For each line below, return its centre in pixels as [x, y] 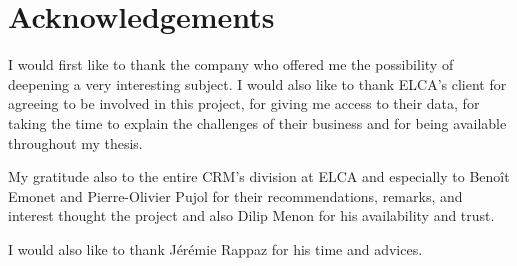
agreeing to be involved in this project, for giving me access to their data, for [244, 103]
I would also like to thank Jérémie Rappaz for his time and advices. [215, 248]
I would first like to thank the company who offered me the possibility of [231, 64]
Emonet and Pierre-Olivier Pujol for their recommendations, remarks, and [235, 195]
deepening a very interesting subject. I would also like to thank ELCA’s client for [257, 83]
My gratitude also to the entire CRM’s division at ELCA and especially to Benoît [259, 176]
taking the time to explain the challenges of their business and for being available [257, 122]
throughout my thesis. [75, 142]
